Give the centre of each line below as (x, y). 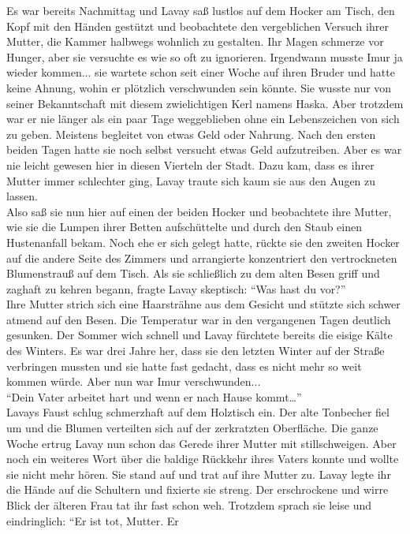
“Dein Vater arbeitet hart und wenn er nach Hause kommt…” (154, 396)
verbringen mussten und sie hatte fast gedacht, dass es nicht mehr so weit (184, 366)
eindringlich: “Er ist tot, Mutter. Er (93, 520)
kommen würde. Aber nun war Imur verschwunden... (134, 381)
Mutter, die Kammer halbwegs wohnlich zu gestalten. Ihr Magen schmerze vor (195, 41)
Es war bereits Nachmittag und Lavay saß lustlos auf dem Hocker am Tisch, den (201, 10)
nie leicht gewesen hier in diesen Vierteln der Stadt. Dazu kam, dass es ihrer (190, 164)
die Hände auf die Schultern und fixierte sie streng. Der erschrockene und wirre (198, 489)
